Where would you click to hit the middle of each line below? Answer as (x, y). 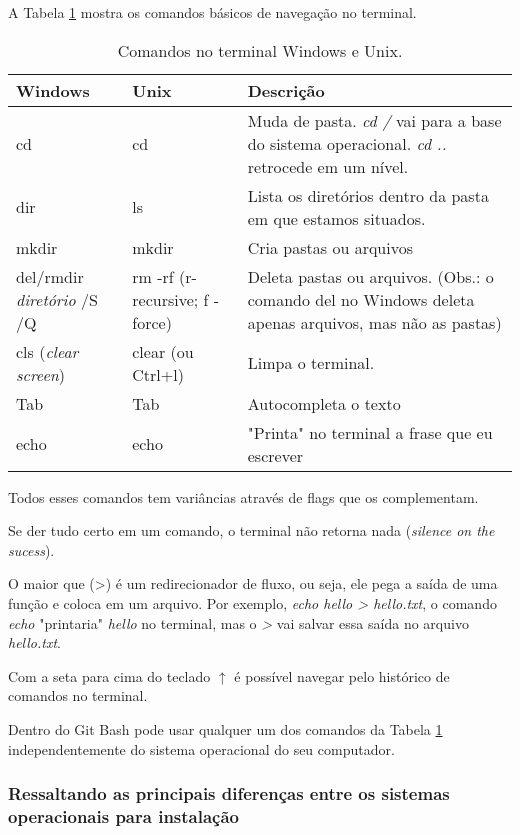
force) (152, 322)
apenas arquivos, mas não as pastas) (374, 322)
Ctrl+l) (158, 374)
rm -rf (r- (164, 276)
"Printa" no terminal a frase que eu (370, 432)
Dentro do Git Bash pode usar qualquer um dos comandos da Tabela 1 (225, 728)
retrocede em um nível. (328, 166)
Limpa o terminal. (311, 363)
